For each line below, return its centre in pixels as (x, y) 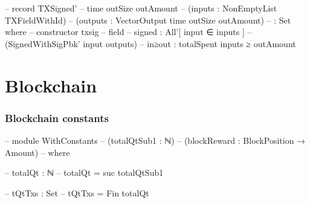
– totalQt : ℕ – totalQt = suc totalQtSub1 (84, 172)
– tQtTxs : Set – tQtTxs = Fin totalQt (77, 192)
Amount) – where (37, 152)
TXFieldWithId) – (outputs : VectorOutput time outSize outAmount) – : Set (148, 20)
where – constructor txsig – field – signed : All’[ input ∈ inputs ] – (128, 32)
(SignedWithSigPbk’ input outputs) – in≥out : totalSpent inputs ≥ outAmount (150, 43)
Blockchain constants (57, 118)
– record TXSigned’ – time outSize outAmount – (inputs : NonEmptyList (141, 8)
